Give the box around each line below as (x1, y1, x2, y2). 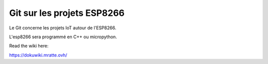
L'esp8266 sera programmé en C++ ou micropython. (9, 34, 117, 40)
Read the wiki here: (9, 43, 49, 49)
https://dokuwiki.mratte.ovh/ (9, 52, 67, 58)
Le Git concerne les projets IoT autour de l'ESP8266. (9, 25, 117, 31)
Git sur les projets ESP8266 (9, 7, 125, 18)
